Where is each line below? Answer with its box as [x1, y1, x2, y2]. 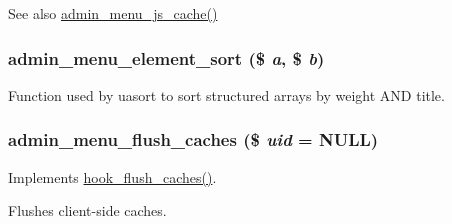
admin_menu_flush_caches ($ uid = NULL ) [8, 127, 379, 152]
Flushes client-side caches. [8, 200, 167, 221]
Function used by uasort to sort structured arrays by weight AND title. [8, 84, 445, 105]
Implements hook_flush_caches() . [8, 166, 217, 187]
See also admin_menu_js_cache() [8, 3, 218, 23]
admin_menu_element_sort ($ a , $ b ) [8, 45, 325, 70]
